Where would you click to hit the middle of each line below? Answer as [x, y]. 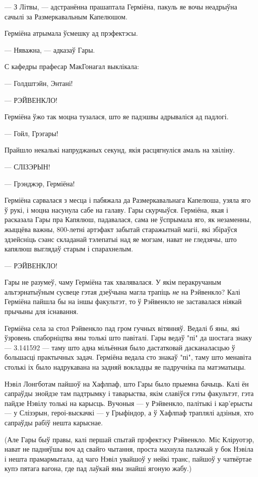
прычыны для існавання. [41, 311]
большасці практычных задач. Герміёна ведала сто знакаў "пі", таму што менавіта [128, 357]
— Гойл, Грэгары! [32, 133]
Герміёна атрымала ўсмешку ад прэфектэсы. [71, 33]
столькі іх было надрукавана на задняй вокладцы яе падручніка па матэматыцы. [125, 367]
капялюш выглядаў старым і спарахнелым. [69, 249]
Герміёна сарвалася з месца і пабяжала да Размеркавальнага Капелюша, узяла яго [128, 200]
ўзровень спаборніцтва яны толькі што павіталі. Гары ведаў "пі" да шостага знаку [128, 338]
